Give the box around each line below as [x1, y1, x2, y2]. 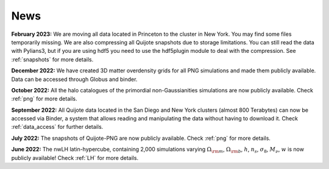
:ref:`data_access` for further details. [11, 123, 104, 131]
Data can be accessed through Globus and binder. [11, 75, 138, 83]
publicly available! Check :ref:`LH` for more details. [11, 154, 139, 161]
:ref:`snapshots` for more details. [11, 55, 94, 63]
